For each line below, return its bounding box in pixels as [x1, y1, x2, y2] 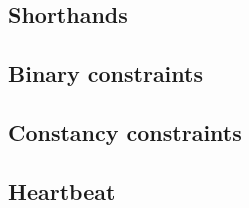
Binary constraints [8, 58, 203, 89]
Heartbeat [8, 175, 116, 206]
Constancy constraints [8, 116, 242, 147]
